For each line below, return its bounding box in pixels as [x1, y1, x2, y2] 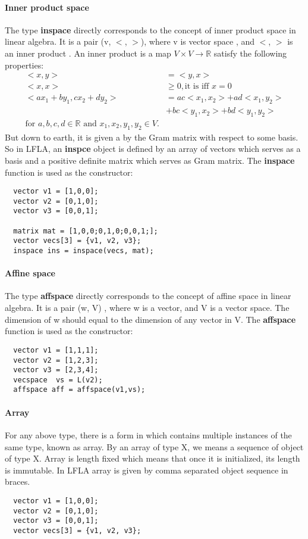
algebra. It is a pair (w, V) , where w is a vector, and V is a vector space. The [5, 301, 290, 314]
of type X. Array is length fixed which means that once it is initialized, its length [5, 452, 300, 465]
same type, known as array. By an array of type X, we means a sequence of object [5, 440, 304, 453]
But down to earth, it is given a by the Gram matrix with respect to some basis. [5, 130, 298, 143]
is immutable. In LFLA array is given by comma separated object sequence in [5, 463, 288, 476]
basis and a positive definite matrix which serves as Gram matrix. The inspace [5, 154, 295, 166]
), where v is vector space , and [140, 35, 255, 48]
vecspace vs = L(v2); [13, 375, 103, 384]
